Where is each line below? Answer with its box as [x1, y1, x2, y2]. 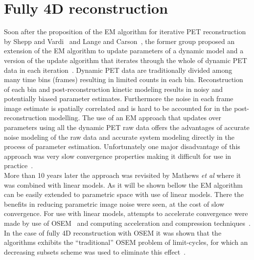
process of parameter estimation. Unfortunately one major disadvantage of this [4, 141, 240, 152]
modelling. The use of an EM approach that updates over [48, 112, 221, 123]
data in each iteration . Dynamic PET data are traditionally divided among [4, 65, 232, 75]
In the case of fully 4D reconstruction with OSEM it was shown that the [4, 227, 222, 238]
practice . [4, 160, 33, 171]
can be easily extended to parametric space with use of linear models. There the [4, 189, 244, 199]
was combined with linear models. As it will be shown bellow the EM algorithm [4, 179, 243, 190]
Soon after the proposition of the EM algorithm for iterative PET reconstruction [4, 26, 246, 37]
